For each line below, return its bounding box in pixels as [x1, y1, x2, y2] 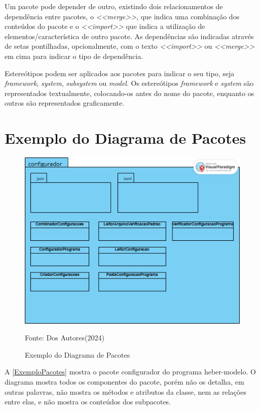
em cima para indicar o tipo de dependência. [5, 50, 143, 61]
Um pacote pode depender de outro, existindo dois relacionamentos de [5, 1, 223, 11]
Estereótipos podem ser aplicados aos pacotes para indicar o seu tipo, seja [5, 68, 235, 78]
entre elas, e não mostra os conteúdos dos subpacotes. [5, 396, 171, 407]
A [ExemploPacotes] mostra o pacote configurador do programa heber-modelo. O [5, 366, 256, 377]
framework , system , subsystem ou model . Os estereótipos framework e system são [5, 78, 254, 88]
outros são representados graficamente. [5, 98, 125, 108]
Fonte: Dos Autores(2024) [25, 332, 104, 343]
